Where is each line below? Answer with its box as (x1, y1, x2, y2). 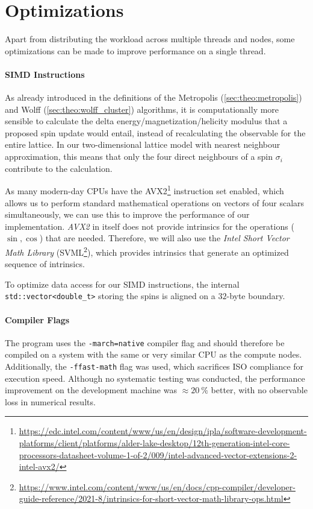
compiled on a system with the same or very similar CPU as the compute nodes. (5, 348, 302, 361)
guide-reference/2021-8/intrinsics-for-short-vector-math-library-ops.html (19, 492, 284, 505)
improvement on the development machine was (5, 384, 177, 396)
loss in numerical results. (5, 395, 96, 408)
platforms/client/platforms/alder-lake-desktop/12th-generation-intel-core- (19, 437, 290, 449)
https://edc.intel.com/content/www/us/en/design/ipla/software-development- (19, 425, 307, 437)
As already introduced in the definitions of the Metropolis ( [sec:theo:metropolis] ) (5, 91, 302, 104)
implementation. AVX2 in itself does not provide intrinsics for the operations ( (5, 220, 294, 232)
